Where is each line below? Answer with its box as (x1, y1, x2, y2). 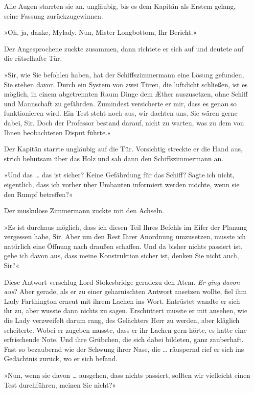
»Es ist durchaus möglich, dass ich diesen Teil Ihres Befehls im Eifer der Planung (4, 221, 247, 232)
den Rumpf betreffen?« (4, 189, 73, 199)
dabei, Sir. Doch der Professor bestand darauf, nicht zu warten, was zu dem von (4, 117, 244, 127)
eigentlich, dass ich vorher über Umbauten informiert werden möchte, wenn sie (4, 179, 240, 189)
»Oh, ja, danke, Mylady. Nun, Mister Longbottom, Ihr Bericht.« (4, 27, 197, 37)
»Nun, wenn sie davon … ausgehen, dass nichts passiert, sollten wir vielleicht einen (4, 370, 251, 380)
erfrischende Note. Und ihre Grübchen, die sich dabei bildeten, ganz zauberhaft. (4, 334, 244, 344)
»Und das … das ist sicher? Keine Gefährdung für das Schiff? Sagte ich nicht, (4, 170, 235, 180)
